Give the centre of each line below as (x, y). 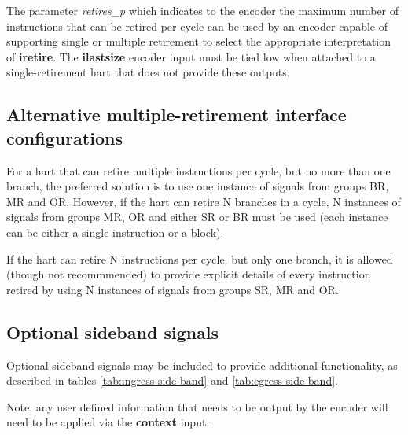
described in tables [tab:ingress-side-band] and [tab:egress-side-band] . (172, 380)
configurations (64, 137)
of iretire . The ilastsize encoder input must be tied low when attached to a (191, 56)
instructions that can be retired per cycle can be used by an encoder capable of (197, 26)
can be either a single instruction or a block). (115, 232)
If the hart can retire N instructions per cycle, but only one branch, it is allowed (200, 258)
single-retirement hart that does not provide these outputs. (148, 72)
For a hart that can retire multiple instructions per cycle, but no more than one (198, 170)
